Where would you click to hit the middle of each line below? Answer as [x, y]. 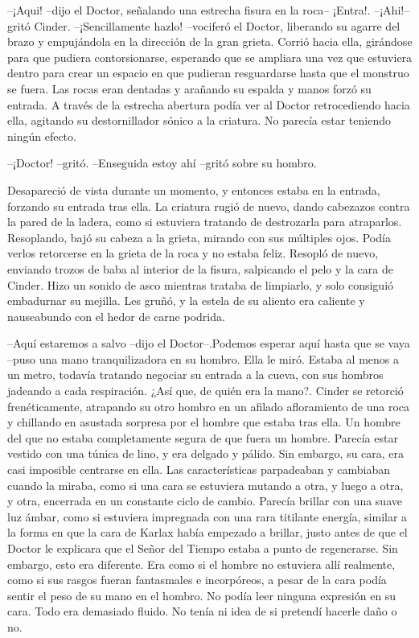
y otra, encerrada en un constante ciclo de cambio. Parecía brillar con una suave [205, 501]
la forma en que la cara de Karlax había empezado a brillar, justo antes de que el [207, 532]
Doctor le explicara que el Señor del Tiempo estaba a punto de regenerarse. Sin [203, 548]
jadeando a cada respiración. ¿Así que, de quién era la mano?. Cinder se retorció [205, 391]
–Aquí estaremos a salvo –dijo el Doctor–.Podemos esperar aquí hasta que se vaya [209, 343]
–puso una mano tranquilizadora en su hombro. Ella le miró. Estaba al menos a [203, 358]
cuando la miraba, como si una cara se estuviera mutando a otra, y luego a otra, [205, 485]
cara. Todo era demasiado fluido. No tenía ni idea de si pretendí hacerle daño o [202, 611]
